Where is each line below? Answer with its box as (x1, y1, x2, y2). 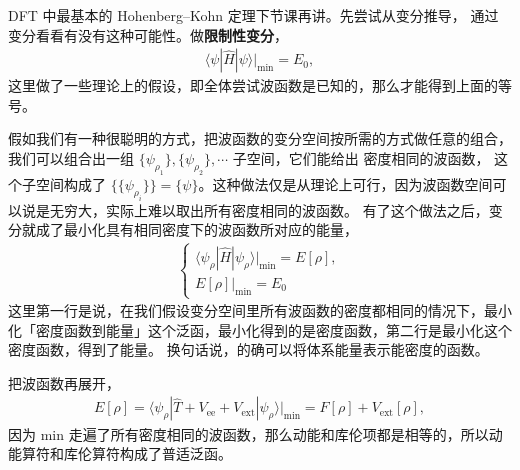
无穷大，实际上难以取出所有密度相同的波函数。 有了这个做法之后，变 (49, 199, 503, 220)
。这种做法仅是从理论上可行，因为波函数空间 (198, 173, 493, 194)
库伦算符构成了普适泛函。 (63, 443, 232, 464)
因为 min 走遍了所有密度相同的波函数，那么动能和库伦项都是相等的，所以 (8, 423, 489, 444)
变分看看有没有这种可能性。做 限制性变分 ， (8, 24, 288, 45)
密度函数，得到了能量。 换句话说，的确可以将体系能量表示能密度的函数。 (8, 339, 489, 360)
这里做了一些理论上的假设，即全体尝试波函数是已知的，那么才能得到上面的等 (8, 75, 512, 96)
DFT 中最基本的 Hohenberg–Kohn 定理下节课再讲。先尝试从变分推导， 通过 (8, 5, 499, 25)
